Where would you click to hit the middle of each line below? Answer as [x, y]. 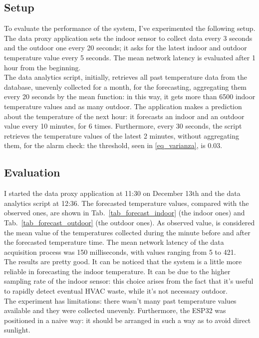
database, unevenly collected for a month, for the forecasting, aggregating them [126, 86]
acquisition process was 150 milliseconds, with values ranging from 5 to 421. [120, 252]
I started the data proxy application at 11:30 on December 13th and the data [122, 193]
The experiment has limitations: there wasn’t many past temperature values [120, 300]
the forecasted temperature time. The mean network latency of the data [114, 242]
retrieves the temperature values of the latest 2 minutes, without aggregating [122, 135]
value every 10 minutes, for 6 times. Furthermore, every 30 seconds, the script [123, 126]
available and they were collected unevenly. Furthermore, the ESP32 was [115, 310]
